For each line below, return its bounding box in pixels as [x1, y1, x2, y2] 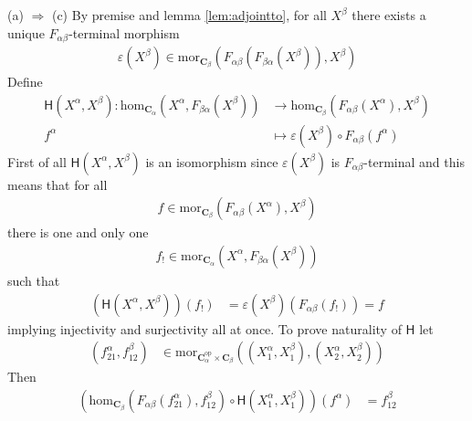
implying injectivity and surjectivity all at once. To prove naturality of [7, 319, 402, 338]
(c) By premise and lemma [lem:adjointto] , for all [51, 5, 327, 24]
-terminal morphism [68, 23, 180, 42]
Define [7, 72, 43, 91]
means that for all [7, 174, 108, 194]
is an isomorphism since [145, 152, 278, 171]
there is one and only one [7, 223, 149, 242]
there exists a [351, 5, 426, 24]
